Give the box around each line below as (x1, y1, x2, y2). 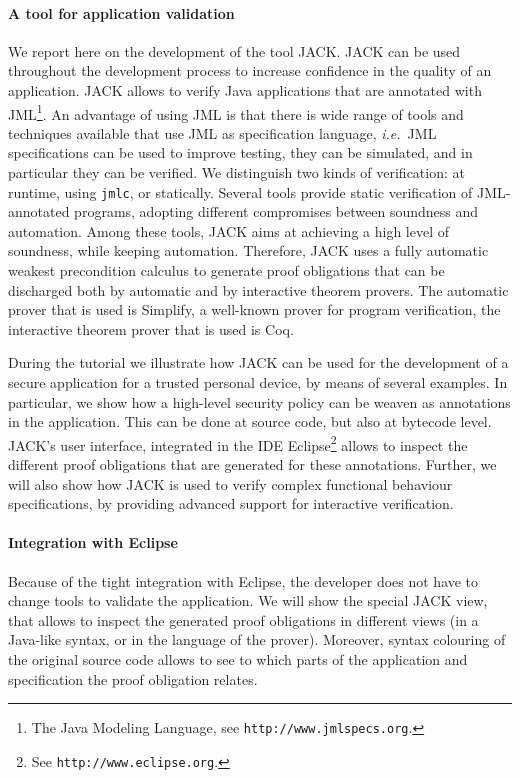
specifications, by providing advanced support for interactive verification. (8, 493, 454, 514)
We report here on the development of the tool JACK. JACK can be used (8, 40, 461, 61)
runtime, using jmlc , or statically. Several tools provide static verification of (8, 181, 473, 202)
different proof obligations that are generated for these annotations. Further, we (8, 454, 497, 475)
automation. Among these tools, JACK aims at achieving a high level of (8, 220, 450, 241)
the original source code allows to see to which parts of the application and (8, 649, 468, 669)
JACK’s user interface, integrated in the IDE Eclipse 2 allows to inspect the (8, 431, 468, 455)
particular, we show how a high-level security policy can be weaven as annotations (8, 391, 511, 412)
